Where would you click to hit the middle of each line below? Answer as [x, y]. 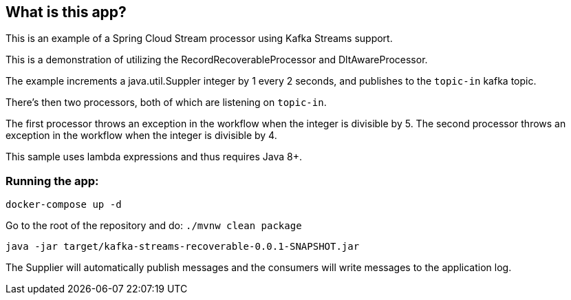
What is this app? [66, 12]
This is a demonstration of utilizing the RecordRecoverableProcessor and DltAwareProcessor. [217, 60]
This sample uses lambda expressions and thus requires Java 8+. [154, 157]
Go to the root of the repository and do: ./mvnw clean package [154, 226]
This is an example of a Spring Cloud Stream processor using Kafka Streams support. [199, 39]
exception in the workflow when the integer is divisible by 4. [141, 136]
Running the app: [52, 181]
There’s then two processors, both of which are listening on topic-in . [166, 103]
